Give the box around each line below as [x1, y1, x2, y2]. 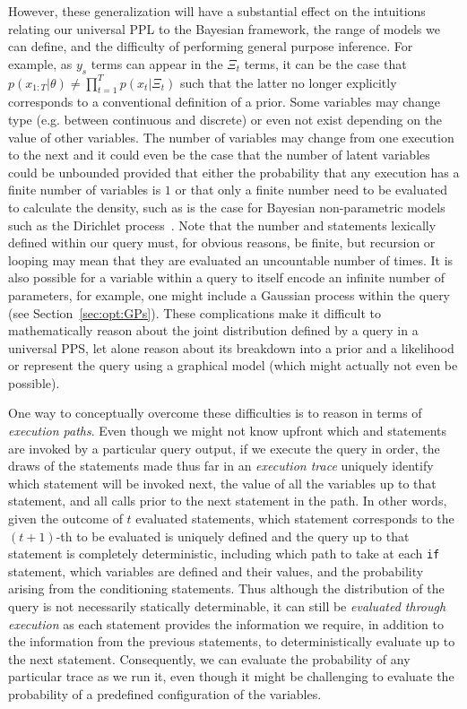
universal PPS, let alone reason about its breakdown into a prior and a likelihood [8, 338, 454, 357]
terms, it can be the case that [244, 54, 407, 73]
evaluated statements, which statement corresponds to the [135, 509, 454, 528]
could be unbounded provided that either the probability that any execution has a [8, 162, 460, 181]
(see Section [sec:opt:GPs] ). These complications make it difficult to [8, 303, 381, 322]
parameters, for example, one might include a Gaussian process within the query [8, 285, 451, 304]
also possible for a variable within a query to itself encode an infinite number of [8, 268, 445, 287]
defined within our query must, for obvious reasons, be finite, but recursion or [8, 233, 436, 252]
